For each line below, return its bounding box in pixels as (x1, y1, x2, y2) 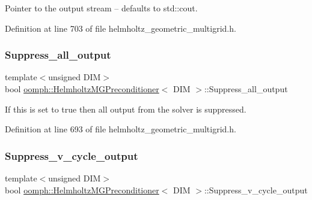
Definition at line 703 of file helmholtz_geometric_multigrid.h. (5, 22, 236, 34)
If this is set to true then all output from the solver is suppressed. (5, 102, 246, 115)
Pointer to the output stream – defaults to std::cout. (5, 2, 198, 14)
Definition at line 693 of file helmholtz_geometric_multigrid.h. (5, 123, 236, 135)
